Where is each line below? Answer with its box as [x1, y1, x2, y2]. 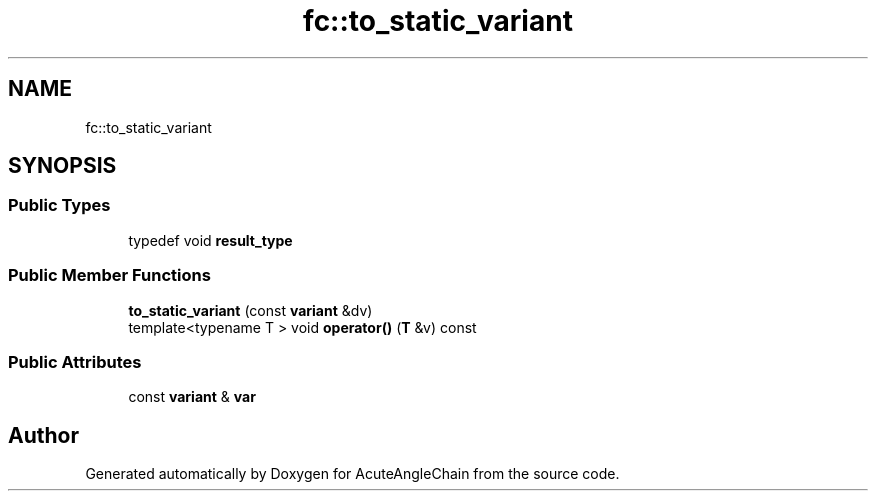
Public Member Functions [8, 265, 211, 286]
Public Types [8, 195, 111, 216]
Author [8, 422, 79, 448]
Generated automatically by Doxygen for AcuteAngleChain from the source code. [85, 465, 620, 483]
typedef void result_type [128, 231, 293, 249]
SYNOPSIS [8, 153, 117, 179]
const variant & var [128, 388, 256, 406]
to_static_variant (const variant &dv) [128, 301, 373, 319]
